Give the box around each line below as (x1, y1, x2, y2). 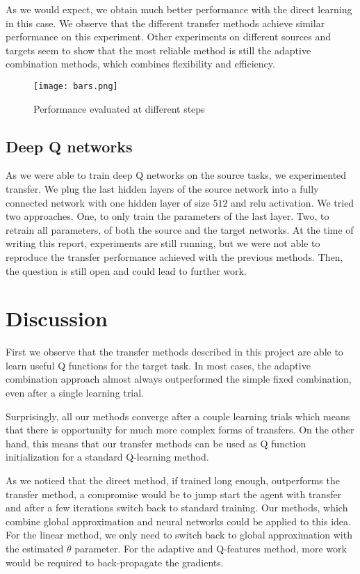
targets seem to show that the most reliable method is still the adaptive (6, 42, 311, 57)
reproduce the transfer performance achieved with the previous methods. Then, (6, 249, 343, 264)
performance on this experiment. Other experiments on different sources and (6, 29, 332, 44)
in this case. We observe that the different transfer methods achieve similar (6, 15, 325, 30)
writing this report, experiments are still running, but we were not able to (6, 236, 320, 250)
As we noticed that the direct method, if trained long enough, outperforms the (6, 473, 340, 488)
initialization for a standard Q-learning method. (6, 449, 209, 464)
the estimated (6, 541, 64, 556)
